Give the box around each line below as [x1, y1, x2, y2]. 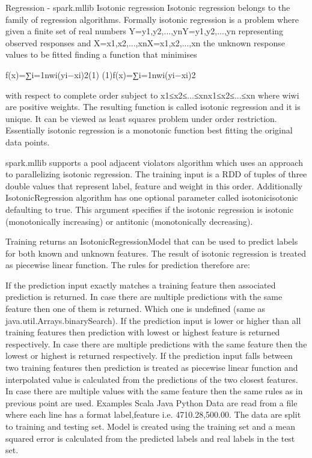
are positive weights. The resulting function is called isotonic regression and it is [5, 100, 301, 113]
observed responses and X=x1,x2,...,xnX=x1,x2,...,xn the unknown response [5, 36, 285, 49]
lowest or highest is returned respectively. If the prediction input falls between [5, 349, 293, 362]
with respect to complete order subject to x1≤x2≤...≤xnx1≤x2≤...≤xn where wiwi [5, 88, 299, 101]
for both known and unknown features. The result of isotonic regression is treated [5, 246, 307, 259]
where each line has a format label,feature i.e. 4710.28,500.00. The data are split [5, 408, 301, 421]
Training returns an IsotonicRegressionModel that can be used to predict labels [5, 235, 298, 248]
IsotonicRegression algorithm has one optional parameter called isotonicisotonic [5, 191, 298, 204]
